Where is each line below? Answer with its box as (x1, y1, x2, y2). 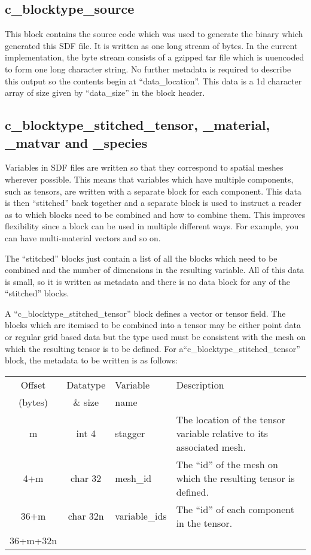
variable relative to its (176, 426, 269, 440)
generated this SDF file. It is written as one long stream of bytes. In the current (5, 39, 298, 51)
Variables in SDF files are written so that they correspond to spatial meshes (5, 161, 283, 174)
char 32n (68, 509, 104, 523)
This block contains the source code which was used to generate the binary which (5, 28, 303, 40)
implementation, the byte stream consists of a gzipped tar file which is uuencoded (5, 51, 304, 63)
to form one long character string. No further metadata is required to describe (5, 62, 291, 75)
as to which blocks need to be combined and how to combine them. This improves (5, 208, 306, 220)
